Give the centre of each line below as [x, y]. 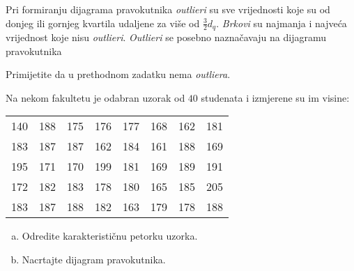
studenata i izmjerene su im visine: [275, 97]
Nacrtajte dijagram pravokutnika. [94, 260]
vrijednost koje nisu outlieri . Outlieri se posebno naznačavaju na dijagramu [166, 37]
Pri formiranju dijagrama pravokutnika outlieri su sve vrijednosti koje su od [168, 9]
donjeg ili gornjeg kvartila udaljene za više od [103, 23]
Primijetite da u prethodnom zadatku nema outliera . [118, 74]
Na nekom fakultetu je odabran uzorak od [95, 97]
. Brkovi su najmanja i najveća [282, 23]
